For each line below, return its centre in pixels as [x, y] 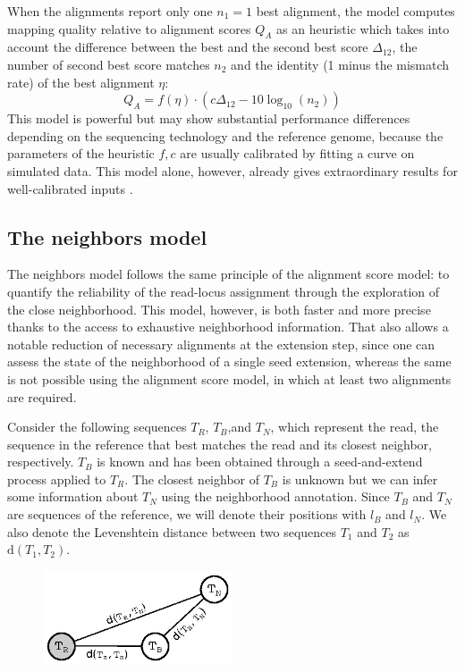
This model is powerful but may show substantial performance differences [209, 118]
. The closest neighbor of [192, 479]
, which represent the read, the [355, 427]
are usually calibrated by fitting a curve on [297, 153]
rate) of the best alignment [81, 82]
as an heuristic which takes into [363, 28]
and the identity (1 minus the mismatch [340, 64]
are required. [42, 396]
